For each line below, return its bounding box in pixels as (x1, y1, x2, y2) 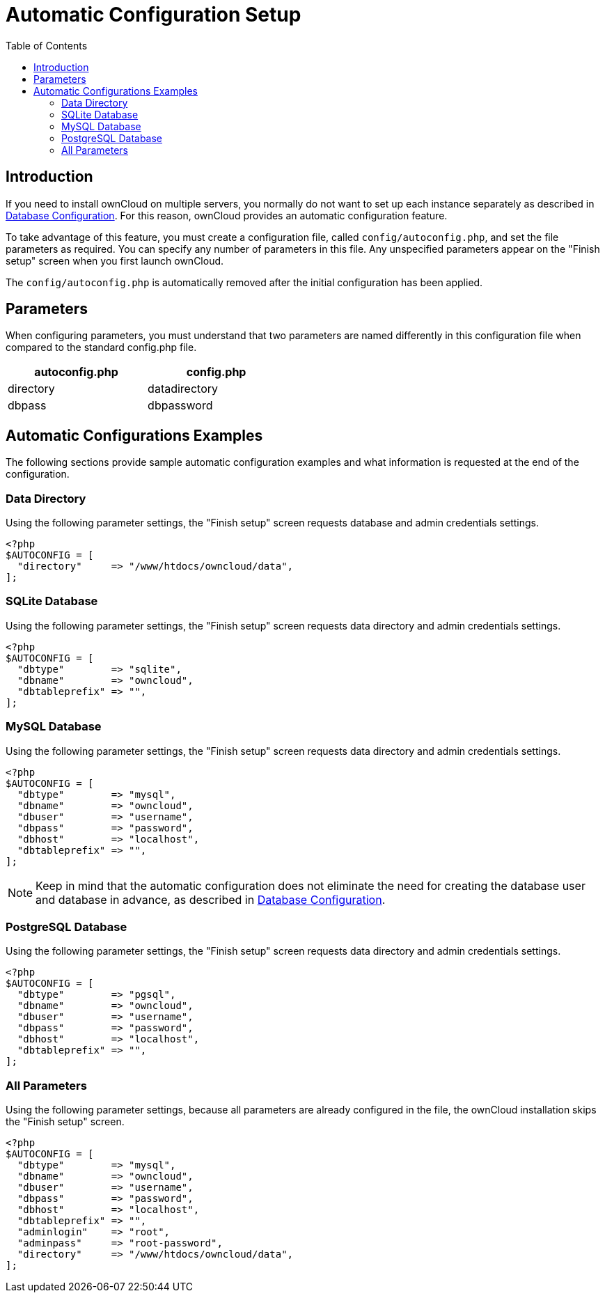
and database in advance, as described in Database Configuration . (36, 892, 386, 907)
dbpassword (148, 398, 213, 413)
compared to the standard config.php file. (6, 341, 197, 354)
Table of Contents (6, 39, 88, 52)
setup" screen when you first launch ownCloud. (6, 254, 224, 267)
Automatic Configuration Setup (6, 3, 301, 26)
